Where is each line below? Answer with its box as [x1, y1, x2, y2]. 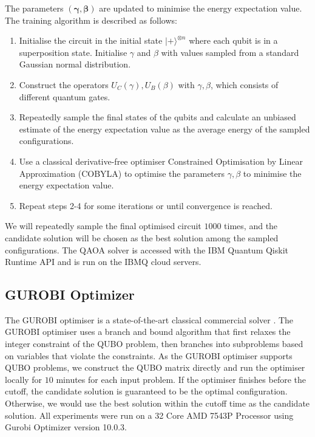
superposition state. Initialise [19, 46, 127, 58]
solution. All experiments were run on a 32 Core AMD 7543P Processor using [5, 408, 294, 421]
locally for [5, 373, 42, 385]
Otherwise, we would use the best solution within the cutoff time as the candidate [5, 397, 310, 410]
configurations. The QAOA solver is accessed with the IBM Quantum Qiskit [5, 243, 288, 256]
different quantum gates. [19, 90, 110, 103]
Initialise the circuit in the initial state [19, 34, 163, 47]
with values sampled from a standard [161, 46, 299, 58]
